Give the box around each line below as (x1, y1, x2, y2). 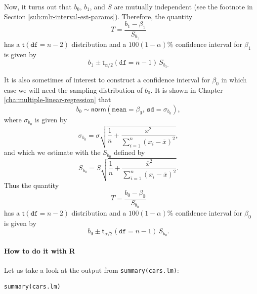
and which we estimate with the (4, 147, 101, 157)
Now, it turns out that (4, 1, 72, 11)
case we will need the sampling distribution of (4, 84, 143, 95)
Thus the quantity (4, 180, 59, 190)
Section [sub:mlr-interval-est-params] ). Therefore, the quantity (4, 11, 193, 21)
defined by (114, 147, 145, 157)
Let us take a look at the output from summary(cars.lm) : (4, 264, 179, 275)
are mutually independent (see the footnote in (114, 1, 253, 11)
